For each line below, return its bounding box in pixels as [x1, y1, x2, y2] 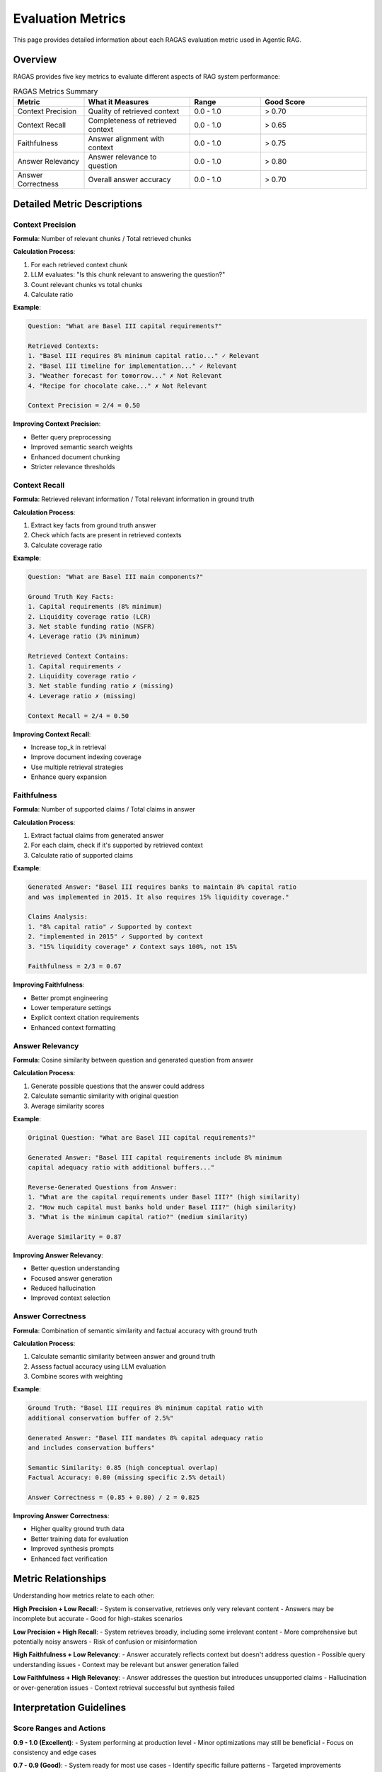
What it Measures [88, 97, 149, 107]
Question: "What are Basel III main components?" [28, 573, 204, 581]
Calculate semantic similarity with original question [30, 1092, 179, 1100]
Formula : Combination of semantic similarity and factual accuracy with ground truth [13, 1326, 257, 1335]
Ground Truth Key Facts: [28, 593, 115, 600]
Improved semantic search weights [30, 443, 134, 452]
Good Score [265, 97, 306, 107]
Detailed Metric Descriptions [13, 198, 143, 210]
